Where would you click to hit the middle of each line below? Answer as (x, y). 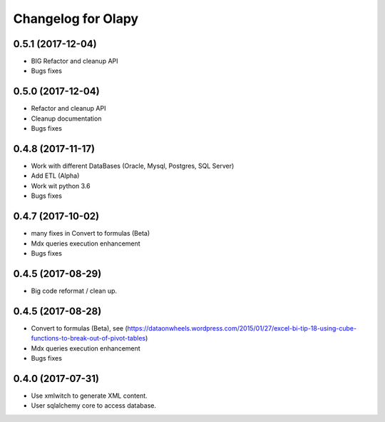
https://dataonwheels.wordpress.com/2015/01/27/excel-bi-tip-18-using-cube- (242, 328)
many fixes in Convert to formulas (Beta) (91, 233)
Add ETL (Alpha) (55, 176)
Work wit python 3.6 (61, 186)
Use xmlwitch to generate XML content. (89, 396)
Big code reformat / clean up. (74, 291)
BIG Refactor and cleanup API (75, 61)
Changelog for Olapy (76, 19)
